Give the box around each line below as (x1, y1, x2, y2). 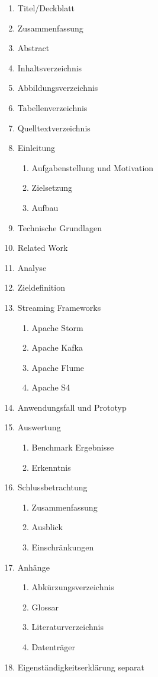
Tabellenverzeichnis (17, 101, 88, 114)
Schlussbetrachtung (17, 481, 88, 493)
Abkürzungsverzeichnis (31, 581, 114, 593)
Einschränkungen (31, 541, 94, 553)
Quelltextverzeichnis (17, 121, 91, 134)
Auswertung (17, 421, 61, 433)
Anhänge (17, 561, 50, 573)
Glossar (31, 600, 59, 613)
